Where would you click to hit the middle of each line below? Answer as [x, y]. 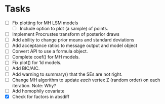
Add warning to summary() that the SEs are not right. [67, 74]
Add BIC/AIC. [26, 68]
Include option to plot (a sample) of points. [64, 29]
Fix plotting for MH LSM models [45, 23]
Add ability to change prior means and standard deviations [73, 40]
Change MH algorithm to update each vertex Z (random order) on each [86, 80]
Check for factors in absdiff [40, 96]
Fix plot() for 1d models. [37, 63]
